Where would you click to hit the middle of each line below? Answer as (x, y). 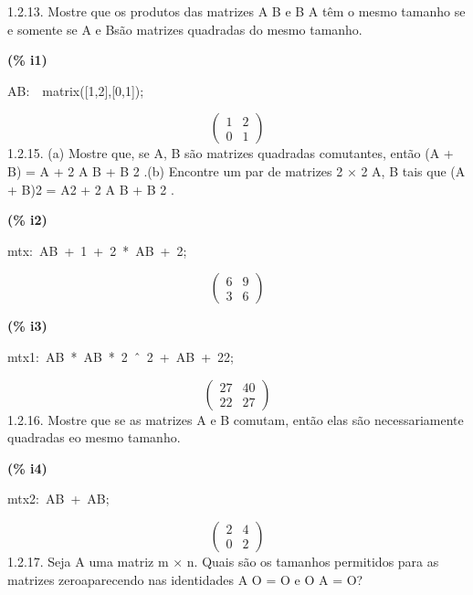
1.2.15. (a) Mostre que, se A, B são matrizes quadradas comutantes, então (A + (231, 153)
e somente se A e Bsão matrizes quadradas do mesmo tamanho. (185, 29)
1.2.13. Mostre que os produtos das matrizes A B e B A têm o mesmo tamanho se (236, 11)
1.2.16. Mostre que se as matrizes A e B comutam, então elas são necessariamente (236, 419)
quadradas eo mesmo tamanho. (94, 437)
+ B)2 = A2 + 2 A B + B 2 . (91, 189)
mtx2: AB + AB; (58, 499)
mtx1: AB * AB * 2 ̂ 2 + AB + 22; (121, 356)
